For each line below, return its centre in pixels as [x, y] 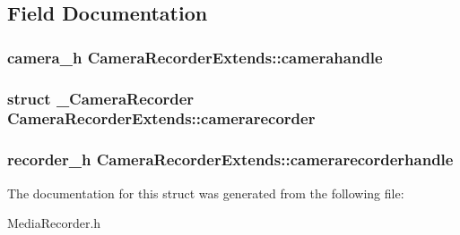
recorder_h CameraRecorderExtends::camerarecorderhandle [230, 159]
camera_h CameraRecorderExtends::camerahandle [195, 57]
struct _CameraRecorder [101, 98]
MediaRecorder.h [54, 223]
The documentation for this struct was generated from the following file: [206, 193]
